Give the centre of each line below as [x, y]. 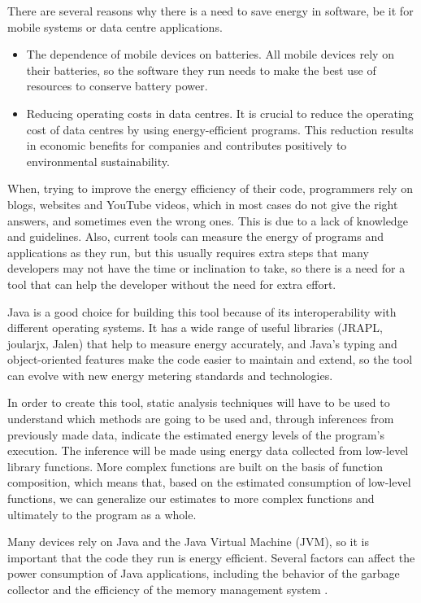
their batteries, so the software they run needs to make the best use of [201, 70]
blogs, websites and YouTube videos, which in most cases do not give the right [203, 204]
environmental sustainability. [98, 161]
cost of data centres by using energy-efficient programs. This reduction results [220, 129]
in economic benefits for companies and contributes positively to [187, 145]
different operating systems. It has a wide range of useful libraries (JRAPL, [195, 328]
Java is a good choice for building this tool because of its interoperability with [202, 311]
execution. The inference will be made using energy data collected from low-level [208, 450]
